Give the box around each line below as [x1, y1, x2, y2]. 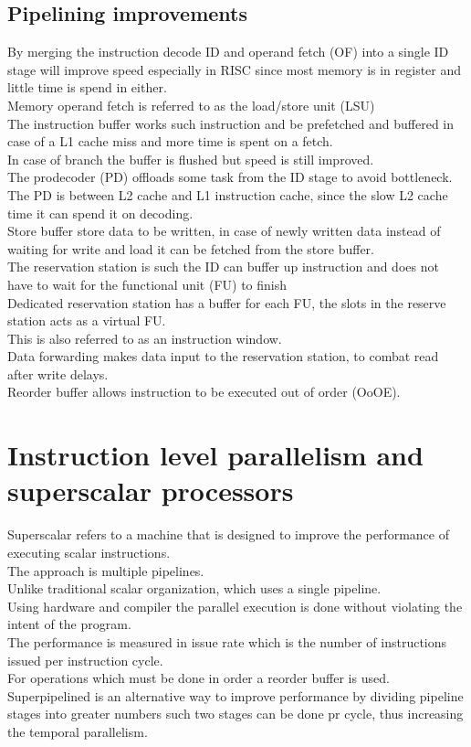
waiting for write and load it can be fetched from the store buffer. [7, 239, 374, 258]
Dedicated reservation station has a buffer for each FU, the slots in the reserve [7, 293, 446, 312]
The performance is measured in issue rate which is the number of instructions [7, 632, 447, 651]
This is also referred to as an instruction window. [7, 328, 282, 347]
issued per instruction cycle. [7, 650, 163, 669]
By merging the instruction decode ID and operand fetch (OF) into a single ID [7, 42, 449, 61]
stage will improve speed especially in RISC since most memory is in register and [7, 59, 462, 79]
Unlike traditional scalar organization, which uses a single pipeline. [7, 579, 382, 598]
